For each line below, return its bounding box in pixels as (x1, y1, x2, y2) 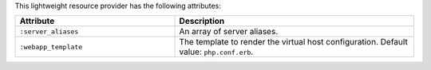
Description (179, 16, 225, 27)
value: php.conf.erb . (179, 46, 254, 57)
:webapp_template (19, 42, 83, 51)
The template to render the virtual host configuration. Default (179, 37, 409, 48)
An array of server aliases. (179, 26, 279, 37)
